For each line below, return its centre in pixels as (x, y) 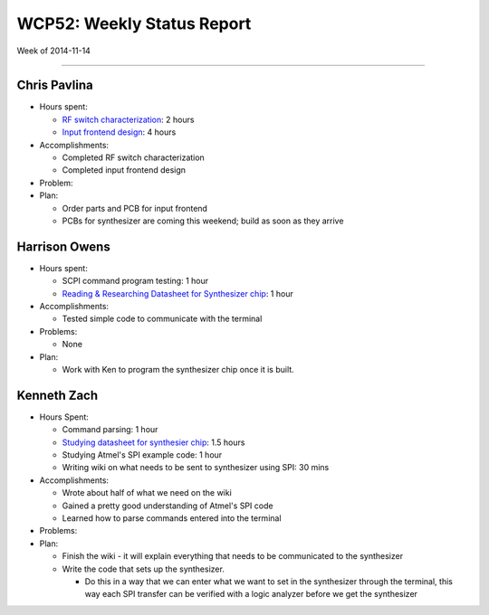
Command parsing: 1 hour (110, 430)
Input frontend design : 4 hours (119, 132)
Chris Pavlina (55, 85)
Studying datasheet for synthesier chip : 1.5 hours (153, 442)
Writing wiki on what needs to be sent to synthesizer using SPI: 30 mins (196, 468)
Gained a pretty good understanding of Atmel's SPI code (168, 506)
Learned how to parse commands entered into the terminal (172, 518)
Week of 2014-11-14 (53, 51)
